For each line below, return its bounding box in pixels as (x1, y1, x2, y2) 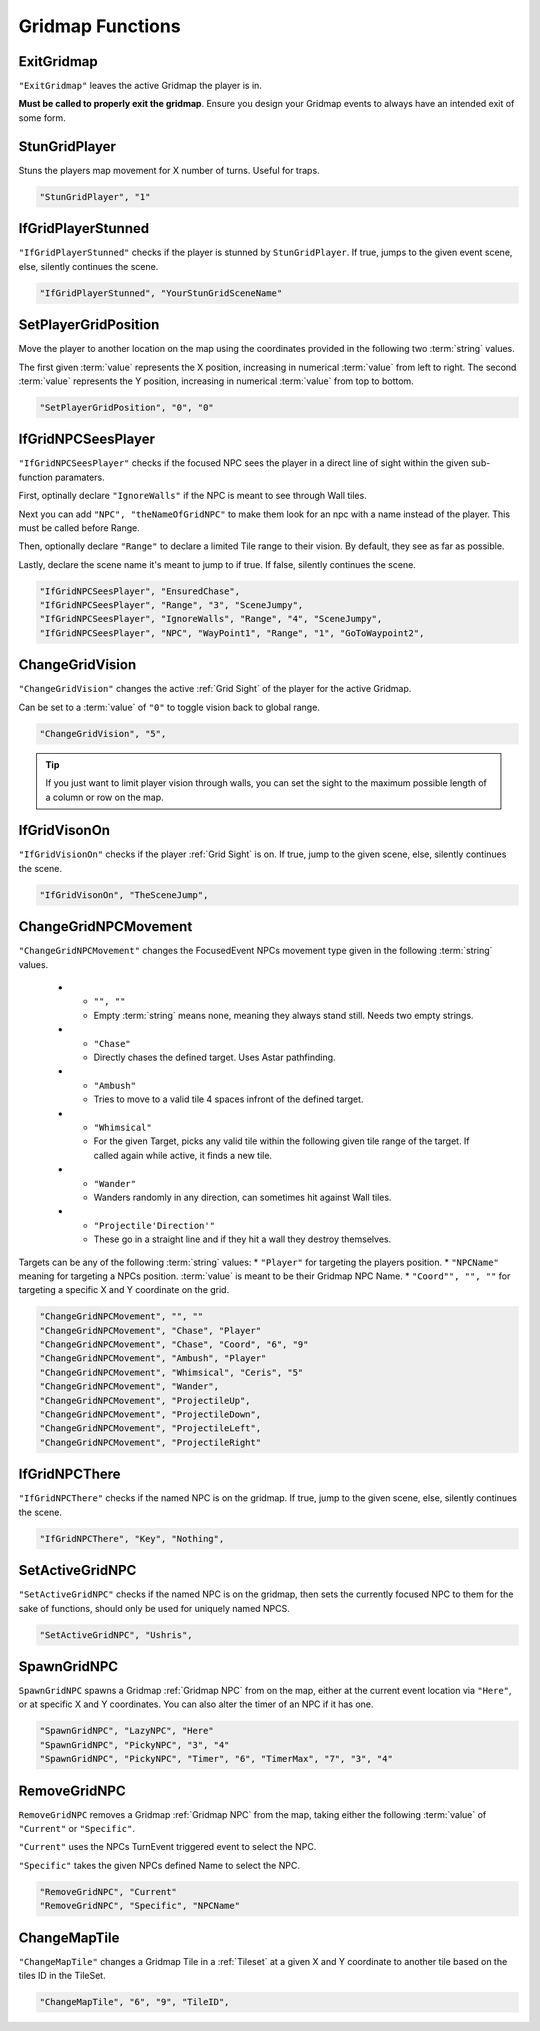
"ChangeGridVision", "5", (39, 728, 167, 739)
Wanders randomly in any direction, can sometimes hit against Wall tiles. (93, 1191, 392, 1203)
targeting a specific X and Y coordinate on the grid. (18, 1284, 230, 1296)
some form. (18, 111, 67, 124)
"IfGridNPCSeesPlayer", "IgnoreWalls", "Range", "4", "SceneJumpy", (39, 613, 383, 625)
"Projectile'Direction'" (93, 1220, 215, 1231)
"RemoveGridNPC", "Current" (39, 1886, 177, 1897)
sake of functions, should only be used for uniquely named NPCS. (18, 1602, 290, 1614)
